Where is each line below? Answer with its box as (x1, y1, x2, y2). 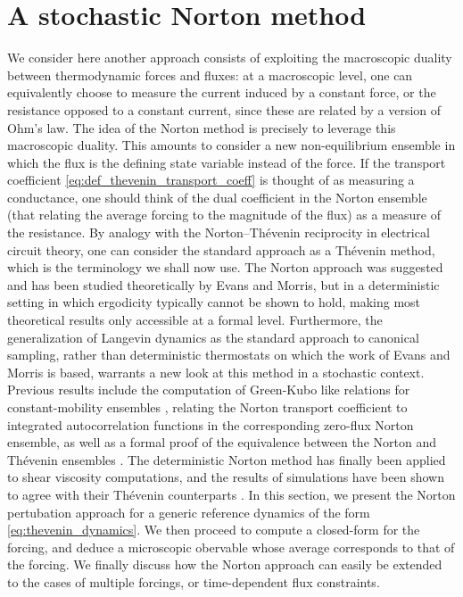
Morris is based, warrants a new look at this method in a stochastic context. (7, 362, 425, 381)
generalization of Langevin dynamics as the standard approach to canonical (7, 328, 419, 346)
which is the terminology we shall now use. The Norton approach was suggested (7, 258, 443, 277)
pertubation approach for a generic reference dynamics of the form (7, 502, 370, 521)
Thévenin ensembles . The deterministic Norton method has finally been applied (7, 450, 446, 468)
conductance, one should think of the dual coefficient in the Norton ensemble (7, 187, 427, 206)
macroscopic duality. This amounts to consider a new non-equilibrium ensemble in (7, 136, 456, 154)
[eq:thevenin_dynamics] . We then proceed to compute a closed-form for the (7, 520, 420, 539)
